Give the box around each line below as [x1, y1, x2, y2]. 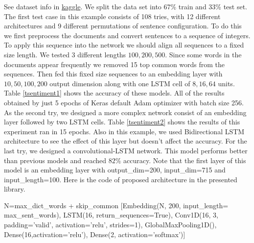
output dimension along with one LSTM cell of [49, 78, 190, 88]
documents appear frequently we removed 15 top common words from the [4, 59, 225, 69]
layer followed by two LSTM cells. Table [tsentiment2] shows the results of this [4, 117, 240, 127]
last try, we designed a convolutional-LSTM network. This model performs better [4, 145, 248, 155]
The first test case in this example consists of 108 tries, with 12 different [4, 11, 221, 21]
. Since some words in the [165, 49, 242, 59]
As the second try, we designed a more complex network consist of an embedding [4, 107, 247, 117]
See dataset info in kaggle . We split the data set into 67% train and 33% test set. [4, 1, 248, 11]
